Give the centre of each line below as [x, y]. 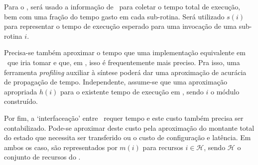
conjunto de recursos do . [42, 157]
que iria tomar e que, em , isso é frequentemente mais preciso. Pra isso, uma [124, 62]
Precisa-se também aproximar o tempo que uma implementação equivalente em [125, 52]
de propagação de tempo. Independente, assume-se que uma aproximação [116, 82]
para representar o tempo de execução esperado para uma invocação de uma [121, 26]
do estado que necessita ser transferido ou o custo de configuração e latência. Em [128, 137]
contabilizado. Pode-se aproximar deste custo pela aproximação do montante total [129, 127]
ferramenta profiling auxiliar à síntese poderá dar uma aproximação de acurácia [125, 72]
